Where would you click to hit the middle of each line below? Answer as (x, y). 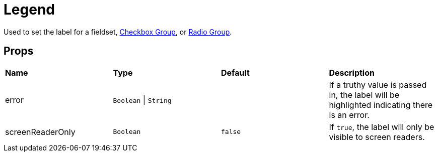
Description (352, 72)
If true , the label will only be (382, 127)
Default (235, 72)
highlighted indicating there (381, 105)
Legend (29, 10)
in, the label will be (364, 95)
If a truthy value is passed (378, 85)
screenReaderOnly (40, 132)
